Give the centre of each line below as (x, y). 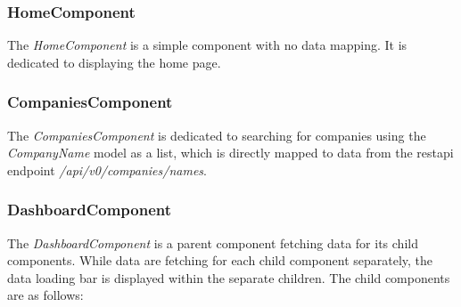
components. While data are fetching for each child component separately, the (220, 260)
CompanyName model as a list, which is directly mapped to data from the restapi (230, 153)
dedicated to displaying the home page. (114, 62)
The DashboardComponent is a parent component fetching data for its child (213, 242)
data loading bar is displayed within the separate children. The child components (229, 277)
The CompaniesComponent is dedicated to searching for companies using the (217, 135)
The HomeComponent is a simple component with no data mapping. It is (207, 45)
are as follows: (45, 295)
